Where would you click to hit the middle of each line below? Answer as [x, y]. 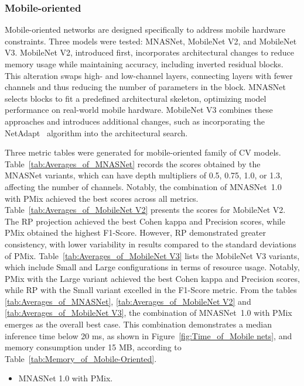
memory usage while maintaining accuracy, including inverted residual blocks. [144, 64]
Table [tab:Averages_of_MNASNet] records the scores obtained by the [133, 163]
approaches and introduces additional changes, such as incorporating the [135, 121]
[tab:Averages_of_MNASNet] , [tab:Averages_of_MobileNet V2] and [128, 301]
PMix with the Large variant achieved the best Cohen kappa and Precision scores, [152, 278]
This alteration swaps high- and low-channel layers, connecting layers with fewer [149, 75]
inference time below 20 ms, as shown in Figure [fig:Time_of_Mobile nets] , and [148, 335]
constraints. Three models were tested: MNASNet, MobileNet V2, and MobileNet [151, 41]
